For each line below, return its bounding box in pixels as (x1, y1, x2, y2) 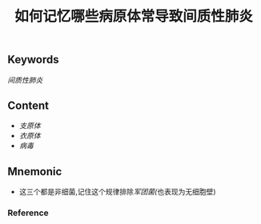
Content (7, 99, 50, 112)
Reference (7, 207, 49, 218)
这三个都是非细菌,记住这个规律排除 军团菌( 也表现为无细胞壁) (18, 187, 217, 197)
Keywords (7, 53, 59, 66)
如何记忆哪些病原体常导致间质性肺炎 (14, 7, 253, 26)
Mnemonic (7, 165, 62, 178)
